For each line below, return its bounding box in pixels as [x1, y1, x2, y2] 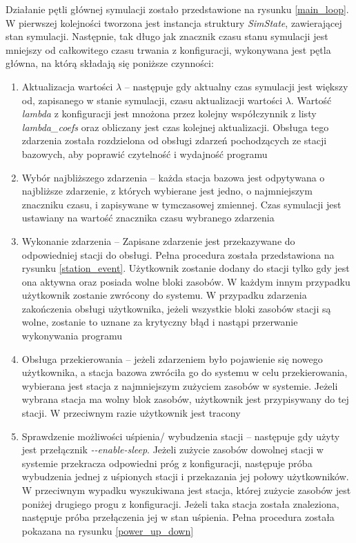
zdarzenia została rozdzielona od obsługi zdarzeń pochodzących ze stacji [21, 133, 327, 148]
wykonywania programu [21, 328, 122, 343]
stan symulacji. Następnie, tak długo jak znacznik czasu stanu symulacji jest [6, 29, 328, 43]
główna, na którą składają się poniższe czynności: [6, 56, 214, 70]
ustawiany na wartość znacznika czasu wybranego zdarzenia [21, 210, 275, 225]
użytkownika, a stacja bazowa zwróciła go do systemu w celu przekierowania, [21, 365, 348, 379]
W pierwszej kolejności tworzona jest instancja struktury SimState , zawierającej [6, 15, 342, 30]
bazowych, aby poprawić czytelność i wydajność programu [21, 146, 268, 161]
